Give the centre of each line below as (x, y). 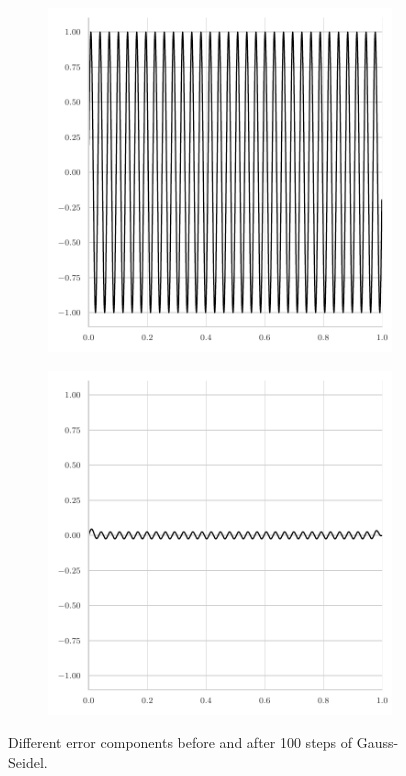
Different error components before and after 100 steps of (180, 742)
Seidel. (28, 761)
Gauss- (377, 742)
